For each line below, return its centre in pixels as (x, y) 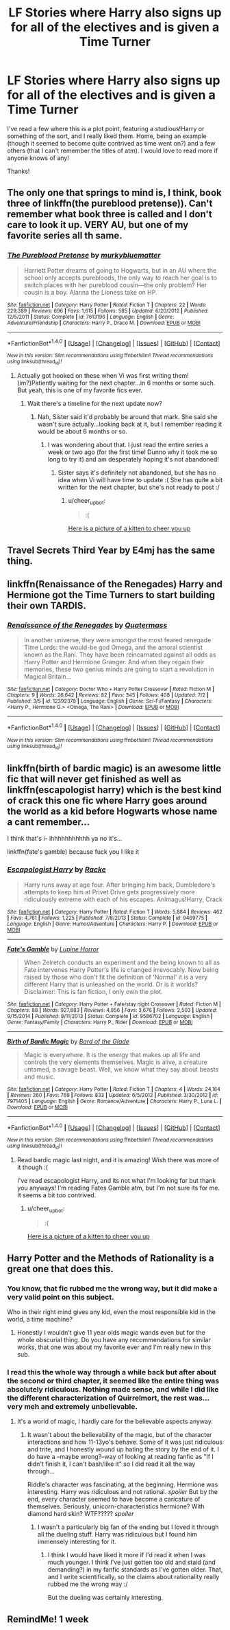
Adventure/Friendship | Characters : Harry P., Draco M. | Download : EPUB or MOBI (104, 323)
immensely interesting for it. (77, 1542)
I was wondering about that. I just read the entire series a (128, 444)
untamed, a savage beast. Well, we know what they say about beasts (121, 1069)
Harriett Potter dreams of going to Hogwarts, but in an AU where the (120, 270)
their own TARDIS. (47, 606)
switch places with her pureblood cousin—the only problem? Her (115, 285)
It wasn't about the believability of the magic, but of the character (119, 1435)
